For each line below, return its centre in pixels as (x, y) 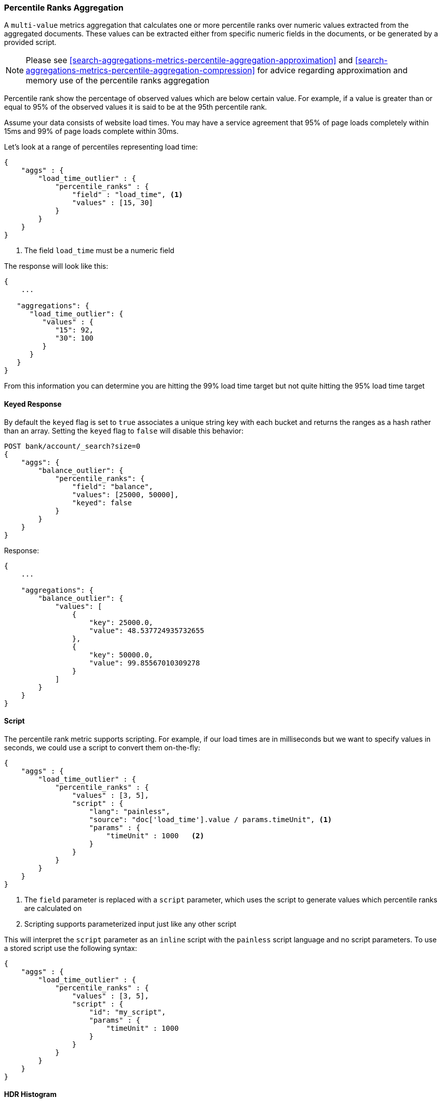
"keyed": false (102, 502)
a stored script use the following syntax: (71, 948)
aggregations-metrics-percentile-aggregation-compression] (140, 70)
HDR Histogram (31, 1094)
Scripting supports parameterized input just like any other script (130, 924)
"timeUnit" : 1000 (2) (155, 835)
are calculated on (53, 908)
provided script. (30, 42)
